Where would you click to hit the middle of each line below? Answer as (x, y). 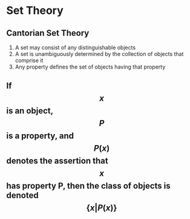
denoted (22, 196)
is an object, (30, 111)
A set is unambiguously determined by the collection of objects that (99, 54)
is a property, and (40, 136)
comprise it (29, 60)
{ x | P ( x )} (102, 208)
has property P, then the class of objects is (88, 186)
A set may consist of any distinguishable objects (75, 47)
